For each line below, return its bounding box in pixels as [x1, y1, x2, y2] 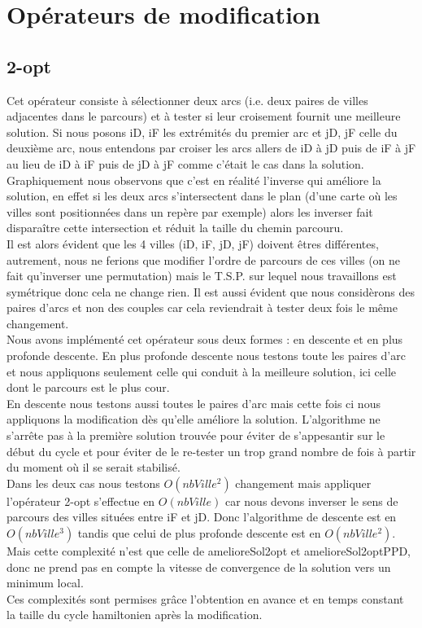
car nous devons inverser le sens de [224, 492, 398, 509]
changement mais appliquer [235, 474, 372, 491]
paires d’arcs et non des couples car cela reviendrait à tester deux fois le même [7, 299, 398, 316]
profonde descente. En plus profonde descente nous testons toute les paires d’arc [7, 347, 406, 364]
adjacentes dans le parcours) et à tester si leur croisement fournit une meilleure [7, 108, 401, 125]
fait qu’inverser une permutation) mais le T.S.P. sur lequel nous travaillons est [7, 267, 397, 284]
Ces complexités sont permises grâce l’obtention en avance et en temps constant [7, 590, 404, 607]
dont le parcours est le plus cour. [7, 379, 170, 396]
